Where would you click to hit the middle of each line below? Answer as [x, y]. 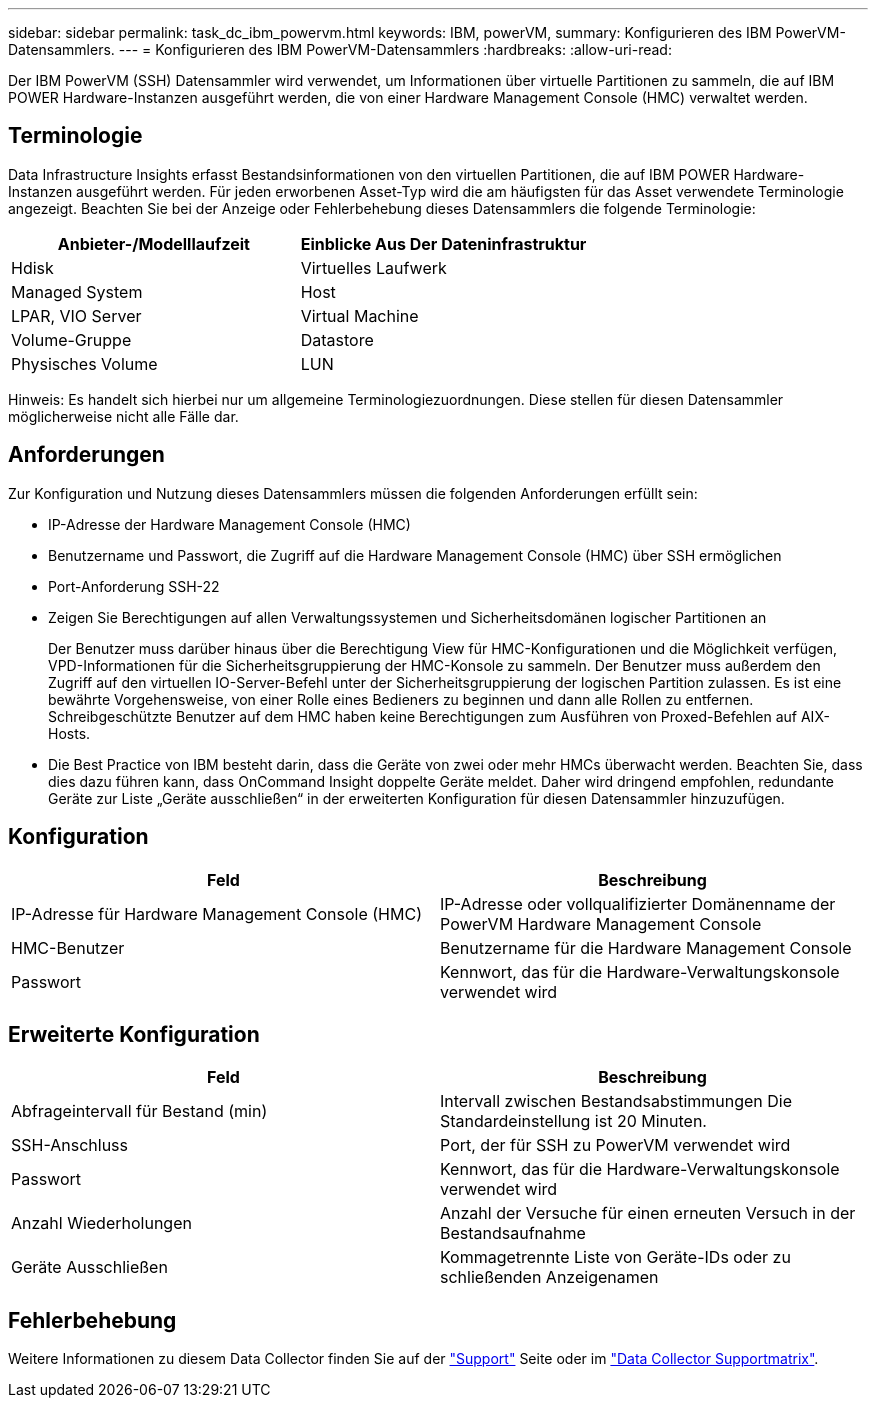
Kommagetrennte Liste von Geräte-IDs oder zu [615, 1257]
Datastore [337, 339]
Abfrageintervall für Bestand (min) [139, 1111]
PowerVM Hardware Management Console [601, 923]
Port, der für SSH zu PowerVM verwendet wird [615, 1145]
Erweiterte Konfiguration [134, 1034]
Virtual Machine [359, 315]
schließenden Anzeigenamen [549, 1277]
